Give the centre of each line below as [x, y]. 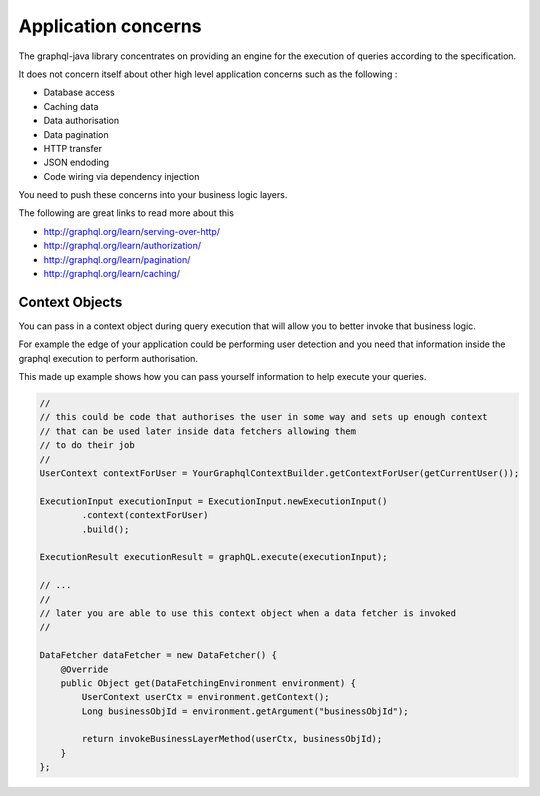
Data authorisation [81, 121]
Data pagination [76, 134]
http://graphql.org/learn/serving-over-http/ [131, 231]
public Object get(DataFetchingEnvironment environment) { [208, 683]
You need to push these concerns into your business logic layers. [153, 195]
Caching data [71, 106]
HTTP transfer [72, 148]
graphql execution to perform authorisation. [108, 358]
